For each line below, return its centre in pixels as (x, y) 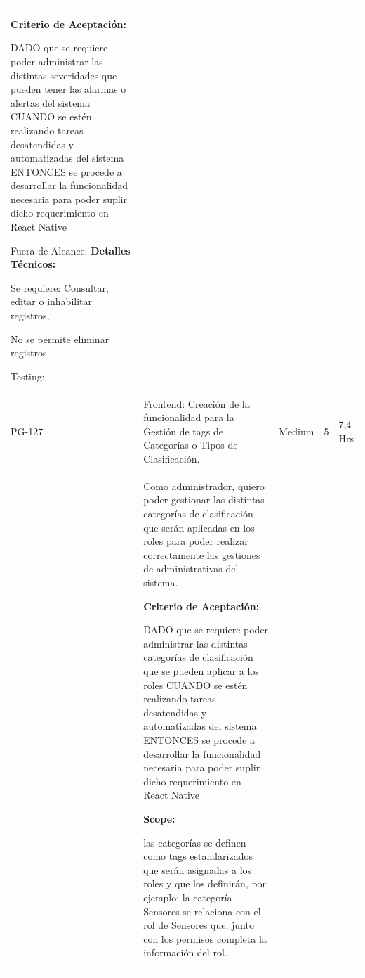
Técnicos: (33, 264)
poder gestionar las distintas (204, 500)
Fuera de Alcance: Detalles (71, 250)
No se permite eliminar (60, 339)
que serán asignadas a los (198, 869)
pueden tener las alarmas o (68, 89)
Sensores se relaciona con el (202, 911)
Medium (297, 431)
